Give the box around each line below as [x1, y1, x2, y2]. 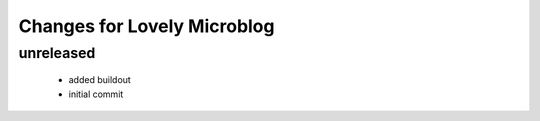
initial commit [68, 88, 124, 100]
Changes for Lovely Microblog [18, 15, 275, 37]
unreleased [18, 44, 96, 62]
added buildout [68, 74, 132, 86]
